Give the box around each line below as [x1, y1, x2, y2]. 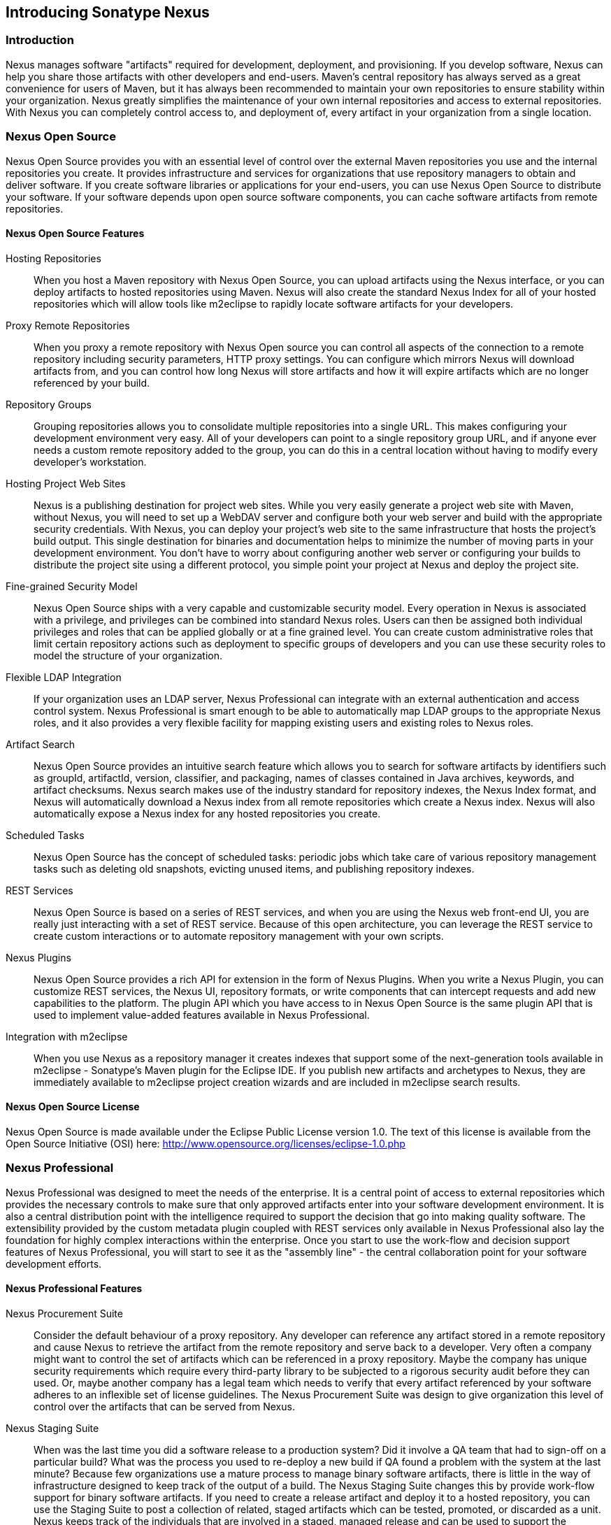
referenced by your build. [34, 376, 150, 389]
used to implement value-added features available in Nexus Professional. [34, 1008, 370, 1021]
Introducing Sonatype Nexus [6, 3, 210, 21]
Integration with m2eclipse [6, 1030, 128, 1043]
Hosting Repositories [6, 252, 101, 264]
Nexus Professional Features [6, 1282, 143, 1295]
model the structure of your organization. [34, 649, 222, 661]
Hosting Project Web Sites [6, 477, 126, 489]
